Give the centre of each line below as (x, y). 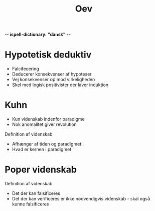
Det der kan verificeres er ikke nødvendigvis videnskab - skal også (81, 199)
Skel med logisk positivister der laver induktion (60, 85)
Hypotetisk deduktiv (48, 55)
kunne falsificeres (30, 204)
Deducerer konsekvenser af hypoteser (52, 74)
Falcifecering (26, 69)
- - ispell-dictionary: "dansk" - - (38, 34)
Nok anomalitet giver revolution (44, 124)
